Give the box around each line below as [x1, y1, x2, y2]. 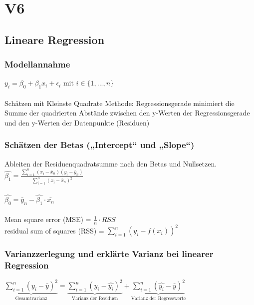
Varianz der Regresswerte [131, 296, 186, 301]
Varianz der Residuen [71, 296, 118, 301]
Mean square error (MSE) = [4, 214, 91, 224]
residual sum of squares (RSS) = [4, 225, 104, 235]
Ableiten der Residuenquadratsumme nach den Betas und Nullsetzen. [4, 158, 217, 168]
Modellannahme [4, 58, 70, 70]
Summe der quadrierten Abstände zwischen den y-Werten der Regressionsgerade [4, 107, 250, 118]
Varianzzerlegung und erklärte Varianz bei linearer [4, 247, 214, 260]
